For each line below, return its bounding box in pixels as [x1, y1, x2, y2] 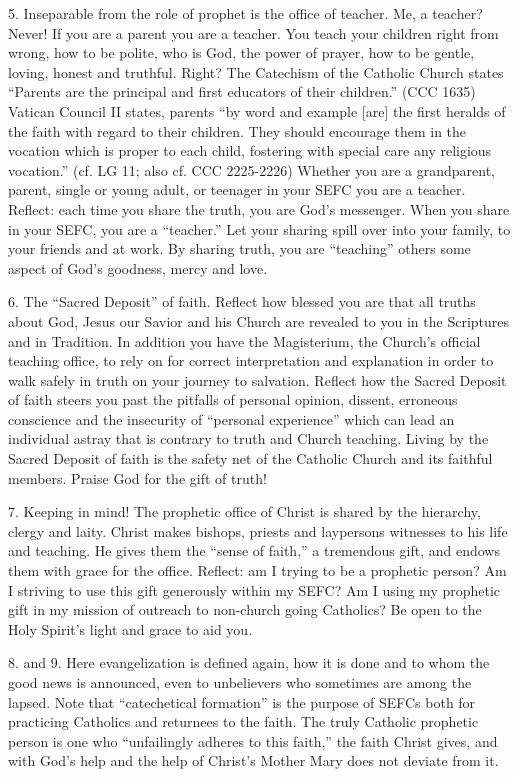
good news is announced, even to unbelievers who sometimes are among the [8, 672, 472, 692]
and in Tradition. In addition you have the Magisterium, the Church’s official [8, 330, 481, 351]
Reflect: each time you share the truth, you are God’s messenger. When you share [8, 198, 510, 219]
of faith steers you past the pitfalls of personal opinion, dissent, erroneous [8, 389, 458, 410]
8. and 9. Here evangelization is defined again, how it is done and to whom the [8, 652, 490, 673]
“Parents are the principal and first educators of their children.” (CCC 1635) [8, 81, 476, 102]
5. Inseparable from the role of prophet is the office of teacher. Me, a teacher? [8, 3, 483, 23]
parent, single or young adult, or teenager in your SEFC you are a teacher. [8, 179, 466, 200]
